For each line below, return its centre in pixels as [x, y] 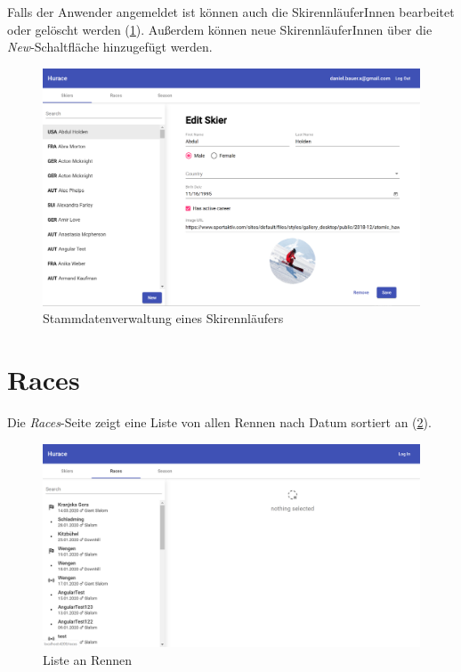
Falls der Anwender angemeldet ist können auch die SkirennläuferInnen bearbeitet [231, 12]
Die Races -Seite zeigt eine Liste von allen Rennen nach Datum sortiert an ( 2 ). [219, 422]
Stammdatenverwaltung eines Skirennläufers [163, 318]
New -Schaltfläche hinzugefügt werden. [110, 47]
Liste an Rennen [88, 659]
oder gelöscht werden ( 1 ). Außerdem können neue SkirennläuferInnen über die [220, 29]
